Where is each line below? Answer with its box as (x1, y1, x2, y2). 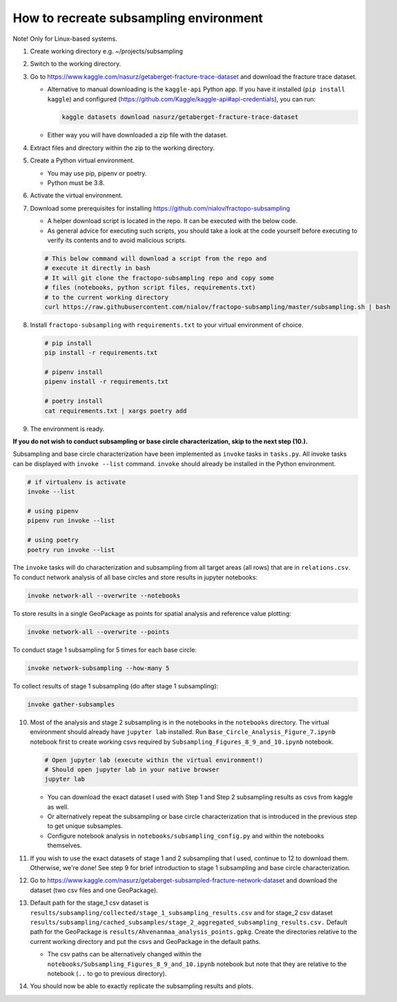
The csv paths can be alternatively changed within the (47, 950, 202, 958)
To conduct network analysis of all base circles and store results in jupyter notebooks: (12, 573, 258, 581)
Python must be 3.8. (47, 179, 105, 187)
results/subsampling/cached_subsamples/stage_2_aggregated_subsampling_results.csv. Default (30, 918, 348, 926)
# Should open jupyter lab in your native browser (44, 765, 220, 773)
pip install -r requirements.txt (44, 349, 158, 357)
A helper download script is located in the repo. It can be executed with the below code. (47, 217, 298, 225)
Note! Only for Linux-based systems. (12, 35, 117, 43)
